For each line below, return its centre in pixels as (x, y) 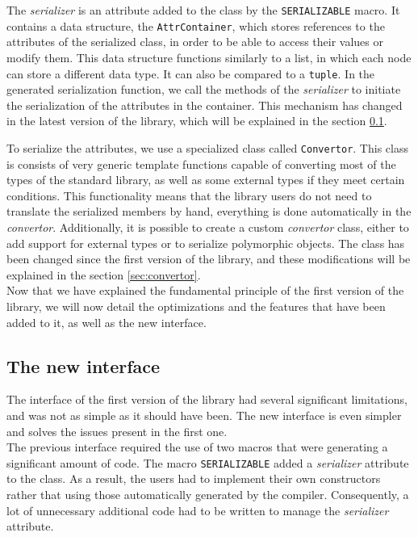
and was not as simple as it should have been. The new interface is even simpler (204, 415)
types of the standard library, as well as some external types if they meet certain (206, 180)
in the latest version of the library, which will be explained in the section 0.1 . (197, 121)
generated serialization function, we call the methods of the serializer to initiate (204, 89)
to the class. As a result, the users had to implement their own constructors (194, 478)
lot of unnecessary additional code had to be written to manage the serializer (198, 510)
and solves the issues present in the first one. (117, 431)
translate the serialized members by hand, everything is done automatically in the (209, 211)
